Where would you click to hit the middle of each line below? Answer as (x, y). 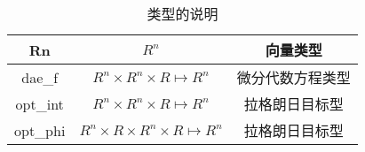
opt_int (40, 103)
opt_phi (40, 130)
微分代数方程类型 (294, 77)
